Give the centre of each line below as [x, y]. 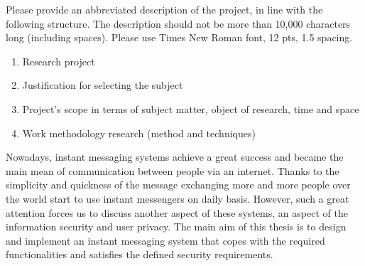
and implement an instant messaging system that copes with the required [165, 240]
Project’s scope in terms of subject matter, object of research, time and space [191, 108]
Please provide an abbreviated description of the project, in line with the [164, 9]
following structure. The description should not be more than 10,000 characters [178, 23]
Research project [59, 61]
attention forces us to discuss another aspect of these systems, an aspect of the [177, 212]
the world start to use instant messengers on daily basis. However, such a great [178, 198]
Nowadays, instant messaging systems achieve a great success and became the [175, 157]
